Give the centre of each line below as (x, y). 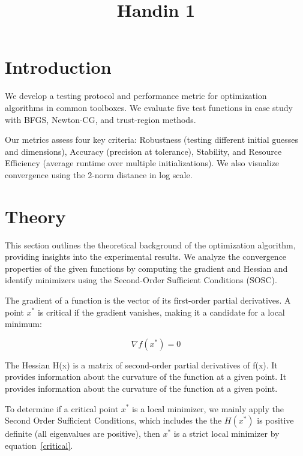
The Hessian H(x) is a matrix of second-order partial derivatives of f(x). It (141, 364)
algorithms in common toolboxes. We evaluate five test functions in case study (149, 107)
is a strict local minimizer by (226, 433)
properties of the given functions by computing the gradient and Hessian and (146, 268)
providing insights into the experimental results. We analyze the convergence (146, 256)
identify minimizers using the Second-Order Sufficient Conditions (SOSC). (141, 280)
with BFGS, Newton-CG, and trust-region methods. (100, 119)
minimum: (23, 324)
